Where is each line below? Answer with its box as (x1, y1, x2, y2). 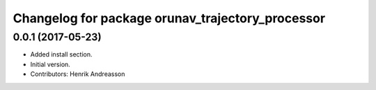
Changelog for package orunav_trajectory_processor (13, 10, 326, 26)
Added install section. (30, 50, 93, 59)
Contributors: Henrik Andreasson (30, 70, 125, 78)
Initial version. (30, 60, 71, 68)
